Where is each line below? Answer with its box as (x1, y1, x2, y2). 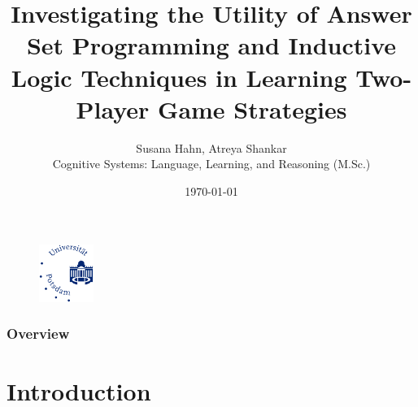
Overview (7, 323, 70, 344)
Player (76, 92, 150, 125)
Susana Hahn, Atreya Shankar (136, 139, 287, 156)
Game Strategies (158, 92, 347, 125)
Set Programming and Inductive (26, 28, 397, 62)
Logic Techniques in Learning (11, 60, 347, 93)
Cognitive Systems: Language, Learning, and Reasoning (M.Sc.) (52, 155, 371, 172)
